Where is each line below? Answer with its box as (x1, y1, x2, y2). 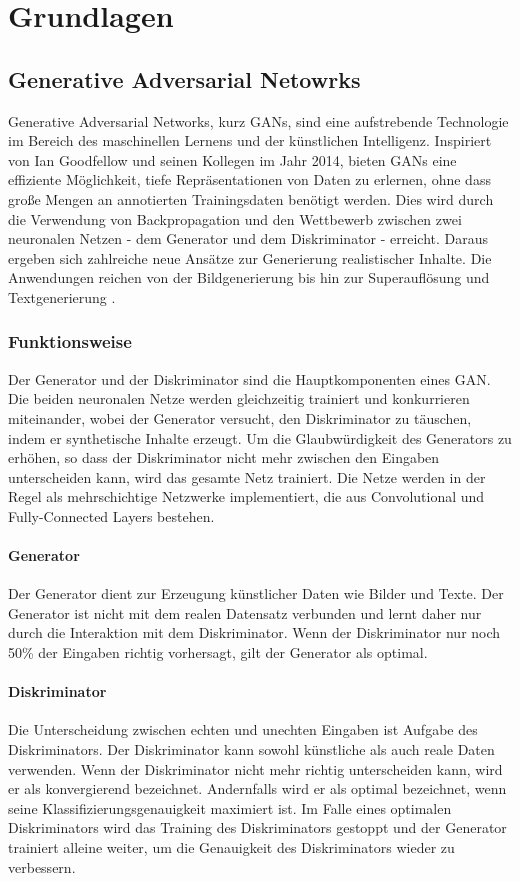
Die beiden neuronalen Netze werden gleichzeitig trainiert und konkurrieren (8, 388, 470, 409)
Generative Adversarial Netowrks (8, 63, 361, 94)
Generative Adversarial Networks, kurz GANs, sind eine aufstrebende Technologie (8, 110, 509, 131)
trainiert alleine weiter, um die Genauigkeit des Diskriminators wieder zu (8, 837, 455, 858)
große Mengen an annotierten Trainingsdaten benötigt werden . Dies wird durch (8, 188, 494, 209)
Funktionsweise (8, 329, 132, 354)
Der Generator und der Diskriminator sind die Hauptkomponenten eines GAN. (8, 368, 491, 389)
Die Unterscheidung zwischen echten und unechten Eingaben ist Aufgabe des (8, 719, 478, 740)
